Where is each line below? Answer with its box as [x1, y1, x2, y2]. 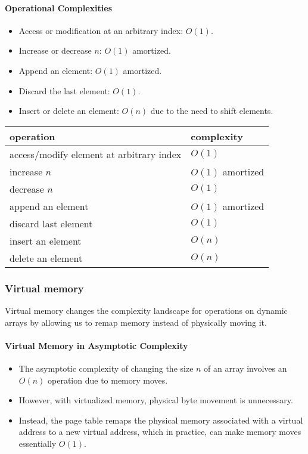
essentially [18, 437, 57, 449]
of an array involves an [204, 362, 287, 374]
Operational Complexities [5, 1, 113, 14]
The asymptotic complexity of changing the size [18, 362, 194, 374]
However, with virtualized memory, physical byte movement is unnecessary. [18, 394, 293, 406]
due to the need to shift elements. [150, 104, 273, 117]
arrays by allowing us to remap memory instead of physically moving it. [5, 316, 267, 328]
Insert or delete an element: [18, 104, 119, 117]
